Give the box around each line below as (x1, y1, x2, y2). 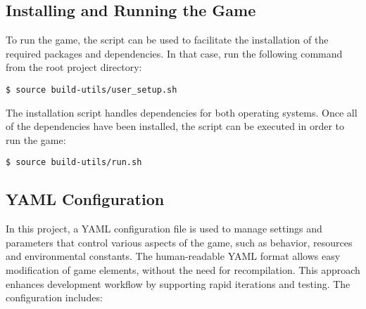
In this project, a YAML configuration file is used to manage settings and (6, 221, 322, 236)
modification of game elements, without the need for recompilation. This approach (6, 263, 360, 277)
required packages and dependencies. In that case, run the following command (6, 46, 343, 60)
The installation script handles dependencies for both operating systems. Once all (6, 105, 358, 119)
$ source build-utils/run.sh (6, 157, 142, 168)
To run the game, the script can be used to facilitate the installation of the (6, 32, 329, 47)
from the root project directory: (6, 60, 142, 74)
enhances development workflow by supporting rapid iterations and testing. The (6, 276, 351, 291)
